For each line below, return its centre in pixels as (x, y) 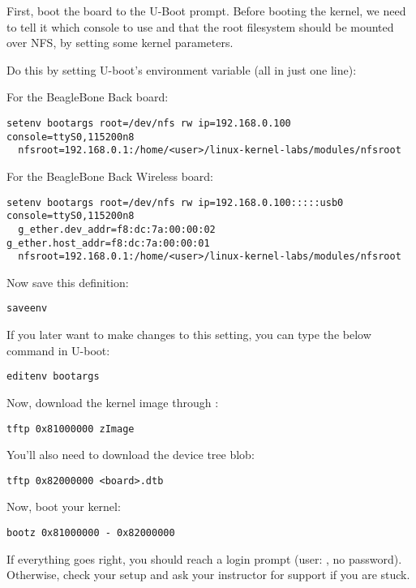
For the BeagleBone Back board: (88, 97)
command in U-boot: (58, 350)
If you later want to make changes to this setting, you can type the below (189, 335)
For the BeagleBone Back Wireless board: (110, 176)
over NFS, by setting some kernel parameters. (120, 43)
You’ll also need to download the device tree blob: (131, 455)
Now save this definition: (68, 282)
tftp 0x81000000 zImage (71, 429)
